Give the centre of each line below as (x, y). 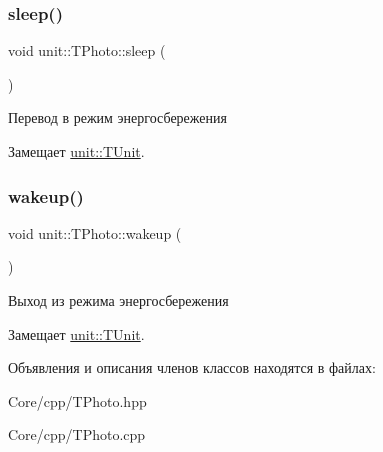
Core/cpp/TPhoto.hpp (77, 400)
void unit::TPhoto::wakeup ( (95, 232)
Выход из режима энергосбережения (118, 300)
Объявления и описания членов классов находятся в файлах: (192, 367)
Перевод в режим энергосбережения (117, 117)
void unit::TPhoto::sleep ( (87, 50)
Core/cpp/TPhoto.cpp (77, 434)
